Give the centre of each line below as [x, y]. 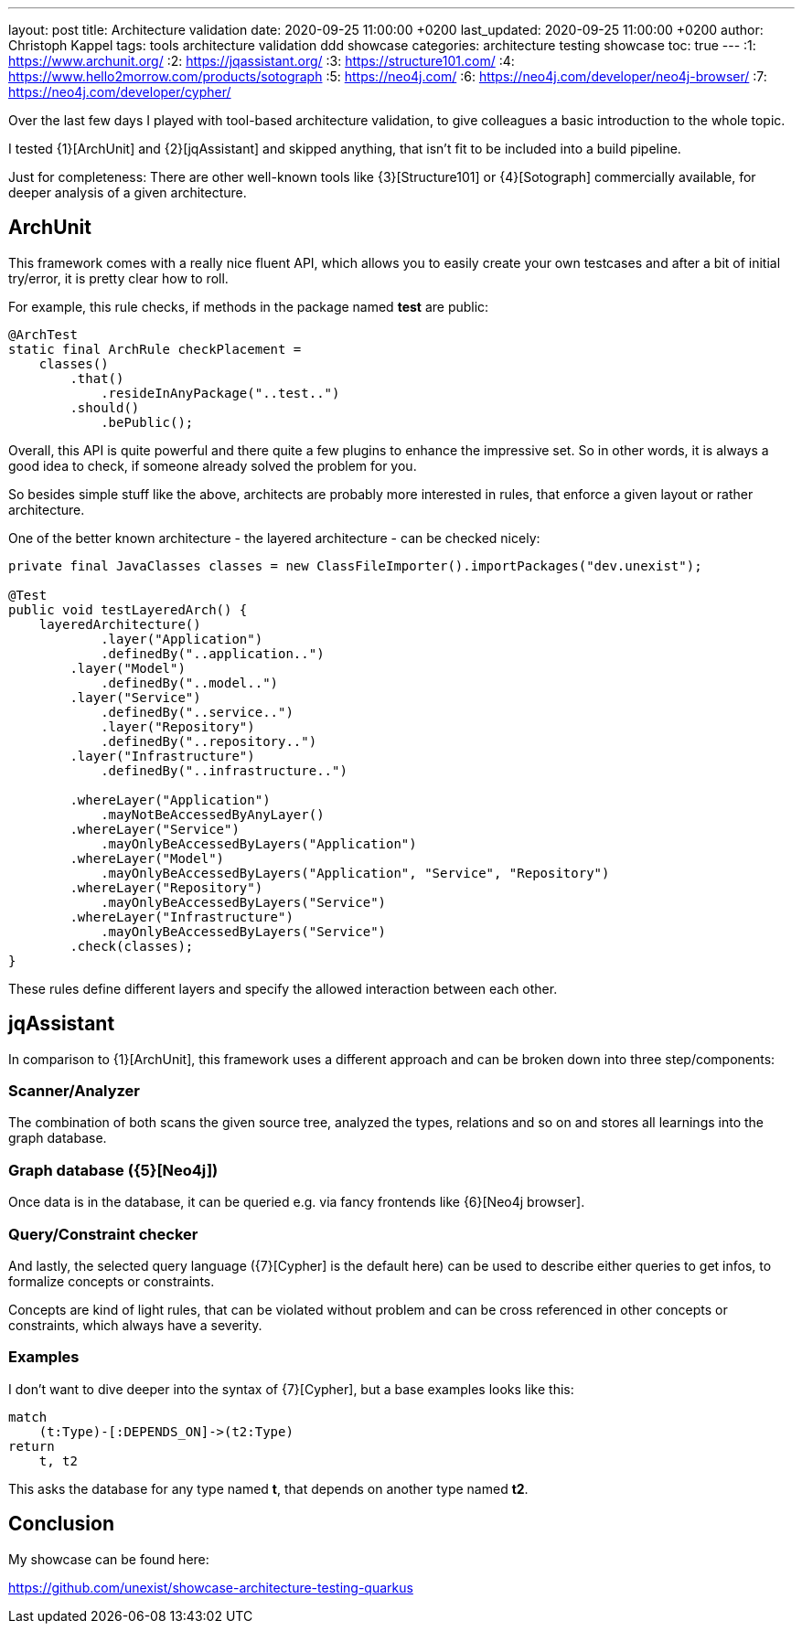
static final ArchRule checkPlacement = [155, 349]
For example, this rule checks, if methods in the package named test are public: [249, 306]
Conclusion [62, 1524]
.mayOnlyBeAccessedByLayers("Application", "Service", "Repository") [355, 873]
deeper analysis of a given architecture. [128, 192]
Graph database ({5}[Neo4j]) [113, 1170]
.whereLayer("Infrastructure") [182, 917]
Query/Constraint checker [103, 1234]
